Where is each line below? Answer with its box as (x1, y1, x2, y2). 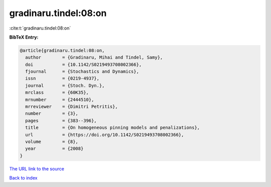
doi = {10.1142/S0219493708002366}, (25, 62, 142, 67)
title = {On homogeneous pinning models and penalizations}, (25, 125, 200, 130)
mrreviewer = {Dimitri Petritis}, (25, 104, 118, 110)
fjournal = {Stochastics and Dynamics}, (25, 69, 139, 75)
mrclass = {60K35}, (25, 90, 89, 95)
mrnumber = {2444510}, (25, 97, 94, 102)
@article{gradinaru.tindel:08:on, (20, 48, 105, 53)
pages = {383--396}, (25, 118, 97, 123)
